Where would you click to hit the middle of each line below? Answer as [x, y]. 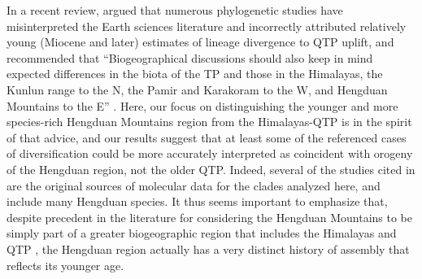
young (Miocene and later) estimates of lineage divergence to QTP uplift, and [200, 42]
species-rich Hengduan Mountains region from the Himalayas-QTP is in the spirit [209, 122]
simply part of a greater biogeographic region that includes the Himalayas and [202, 233]
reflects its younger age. [65, 265]
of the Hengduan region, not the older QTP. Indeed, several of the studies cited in [211, 169]
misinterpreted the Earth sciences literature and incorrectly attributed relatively [207, 26]
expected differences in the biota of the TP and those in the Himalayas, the [195, 74]
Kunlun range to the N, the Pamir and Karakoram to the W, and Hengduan [197, 89]
